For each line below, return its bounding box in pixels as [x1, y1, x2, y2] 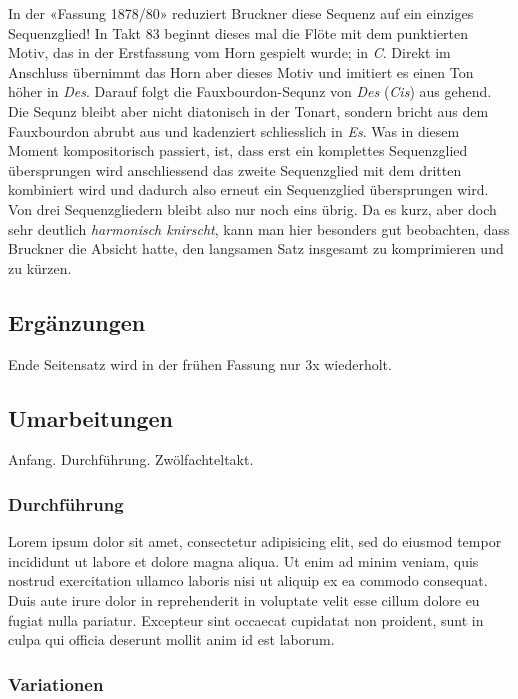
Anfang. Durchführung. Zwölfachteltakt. [8, 449, 254, 470]
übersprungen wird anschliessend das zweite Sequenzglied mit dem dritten [8, 159, 462, 180]
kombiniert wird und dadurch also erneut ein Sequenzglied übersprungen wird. [8, 179, 489, 200]
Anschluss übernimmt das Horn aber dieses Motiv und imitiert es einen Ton [8, 61, 474, 82]
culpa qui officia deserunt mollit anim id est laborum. [8, 629, 335, 650]
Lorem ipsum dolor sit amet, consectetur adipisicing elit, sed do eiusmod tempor [8, 531, 502, 552]
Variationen [8, 671, 104, 696]
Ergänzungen [8, 306, 146, 337]
